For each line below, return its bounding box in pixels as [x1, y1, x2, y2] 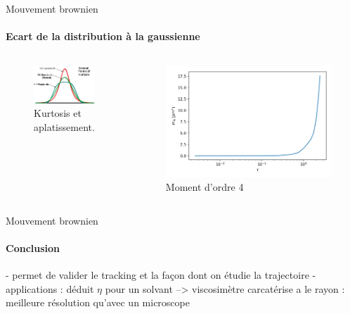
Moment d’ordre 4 [165, 180, 244, 194]
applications [6, 281, 58, 296]
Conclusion [6, 241, 60, 256]
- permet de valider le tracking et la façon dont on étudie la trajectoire [6, 268, 309, 282]
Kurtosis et [34, 106, 82, 120]
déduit [66, 281, 94, 296]
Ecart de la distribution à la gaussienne [6, 29, 200, 44]
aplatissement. [34, 119, 95, 134]
